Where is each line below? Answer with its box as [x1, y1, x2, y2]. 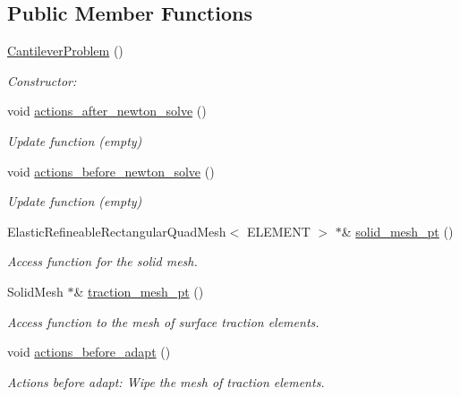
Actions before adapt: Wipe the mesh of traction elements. [7, 372, 325, 391]
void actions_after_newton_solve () [7, 101, 207, 120]
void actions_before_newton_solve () [7, 161, 215, 180]
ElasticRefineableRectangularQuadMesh [7, 221, 226, 240]
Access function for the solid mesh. [7, 252, 198, 271]
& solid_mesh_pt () [341, 221, 454, 240]
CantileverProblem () [7, 41, 124, 60]
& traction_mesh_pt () [73, 281, 204, 300]
